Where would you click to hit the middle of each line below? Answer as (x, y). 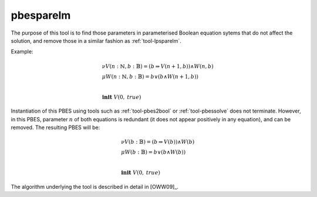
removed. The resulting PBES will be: (55, 128)
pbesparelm (41, 15)
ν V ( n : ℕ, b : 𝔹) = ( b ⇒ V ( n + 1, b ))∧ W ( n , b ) (158, 66)
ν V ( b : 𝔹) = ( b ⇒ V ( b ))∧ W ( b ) (158, 142)
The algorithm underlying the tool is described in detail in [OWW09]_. (95, 187)
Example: (22, 52)
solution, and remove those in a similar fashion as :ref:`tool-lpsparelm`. (96, 40)
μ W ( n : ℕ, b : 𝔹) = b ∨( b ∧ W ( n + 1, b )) (150, 77)
